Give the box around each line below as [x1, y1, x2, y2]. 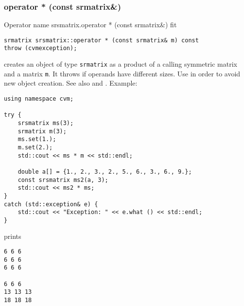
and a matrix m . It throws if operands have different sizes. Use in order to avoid [4, 68, 241, 78]
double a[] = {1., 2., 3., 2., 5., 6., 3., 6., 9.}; [17, 168, 192, 175]
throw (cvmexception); [4, 45, 77, 52]
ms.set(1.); [17, 136, 56, 143]
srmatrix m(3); [17, 127, 67, 135]
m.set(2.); [17, 144, 53, 151]
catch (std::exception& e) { [4, 200, 98, 208]
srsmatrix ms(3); [17, 120, 74, 126]
